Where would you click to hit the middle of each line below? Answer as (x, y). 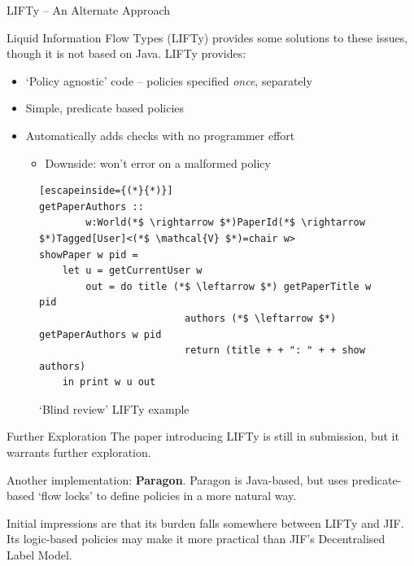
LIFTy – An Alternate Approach (89, 10)
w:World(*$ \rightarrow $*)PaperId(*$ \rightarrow (225, 223)
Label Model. (39, 555)
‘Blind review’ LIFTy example (114, 408)
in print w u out (109, 382)
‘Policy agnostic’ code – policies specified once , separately (169, 80)
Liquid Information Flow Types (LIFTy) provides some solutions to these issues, (207, 37)
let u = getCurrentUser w (132, 271)
